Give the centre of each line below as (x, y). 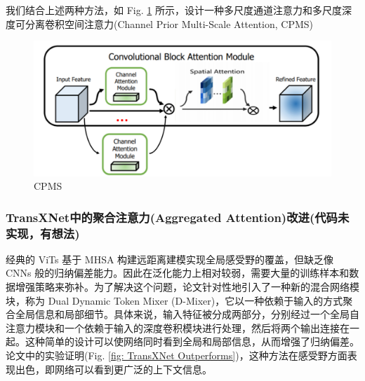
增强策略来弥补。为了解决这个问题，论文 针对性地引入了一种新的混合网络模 (187, 287)
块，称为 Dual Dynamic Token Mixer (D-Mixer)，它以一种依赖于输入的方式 (174, 300)
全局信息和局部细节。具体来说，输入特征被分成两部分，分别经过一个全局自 (187, 314)
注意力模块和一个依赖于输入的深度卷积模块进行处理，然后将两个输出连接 (173, 327)
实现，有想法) (43, 233)
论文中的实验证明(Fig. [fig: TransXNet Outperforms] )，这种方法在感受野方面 (177, 355)
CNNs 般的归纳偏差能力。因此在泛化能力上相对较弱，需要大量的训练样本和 (178, 273)
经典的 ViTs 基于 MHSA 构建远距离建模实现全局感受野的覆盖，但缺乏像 (170, 259)
